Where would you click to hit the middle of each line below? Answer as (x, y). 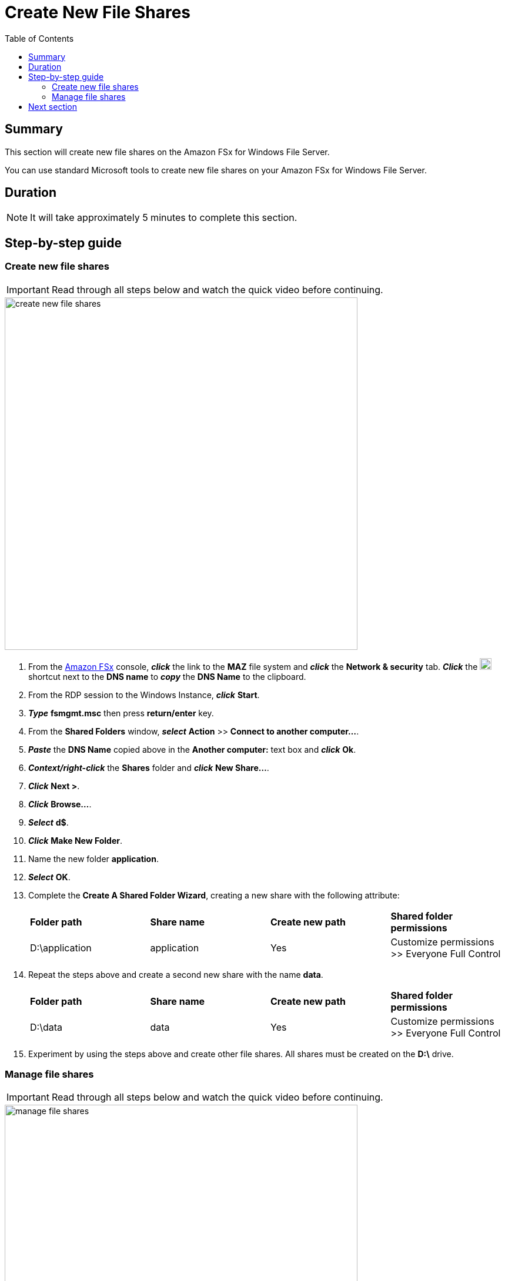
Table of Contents (39, 38)
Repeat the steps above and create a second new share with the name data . (176, 974)
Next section (53, 106)
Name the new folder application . (93, 859)
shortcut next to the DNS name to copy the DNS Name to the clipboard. (167, 676)
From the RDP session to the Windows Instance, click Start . (144, 695)
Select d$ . (49, 822)
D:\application (61, 948)
